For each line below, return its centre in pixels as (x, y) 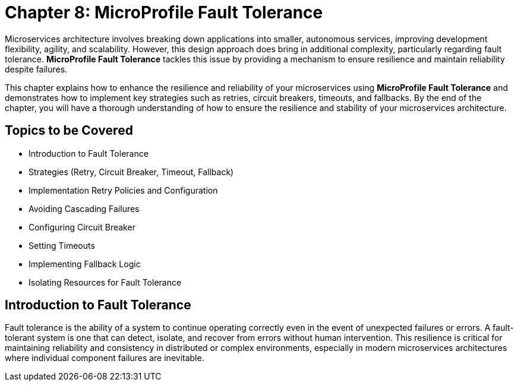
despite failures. (36, 69)
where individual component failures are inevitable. (105, 358)
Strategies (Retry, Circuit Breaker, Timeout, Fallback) (131, 172)
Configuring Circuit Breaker (82, 227)
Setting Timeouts (62, 245)
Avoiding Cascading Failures (84, 208)
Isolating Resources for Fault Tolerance (105, 282)
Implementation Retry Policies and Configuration (123, 190)
